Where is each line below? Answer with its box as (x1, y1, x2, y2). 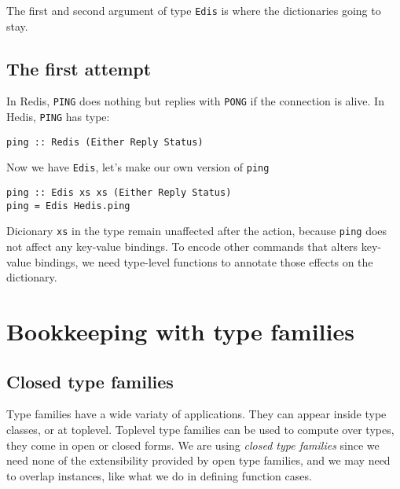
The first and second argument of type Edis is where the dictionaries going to (6, 2, 381, 18)
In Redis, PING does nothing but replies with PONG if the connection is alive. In (6, 93, 384, 109)
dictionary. (6, 269, 57, 285)
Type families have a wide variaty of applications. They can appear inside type (6, 406, 387, 422)
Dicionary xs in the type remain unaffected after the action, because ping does (6, 222, 387, 239)
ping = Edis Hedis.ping (6, 200, 130, 211)
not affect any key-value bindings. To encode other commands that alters (6, 238, 358, 255)
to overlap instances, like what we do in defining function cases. (6, 467, 312, 483)
